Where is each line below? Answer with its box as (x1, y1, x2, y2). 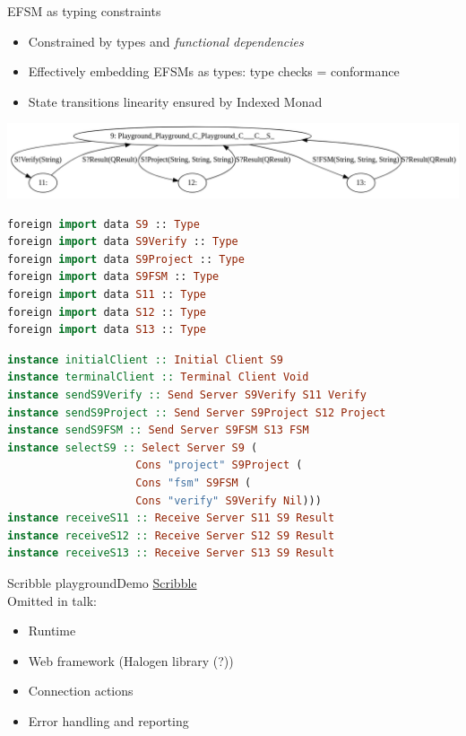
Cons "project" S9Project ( (135, 459, 303, 472)
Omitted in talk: (7, 591, 97, 609)
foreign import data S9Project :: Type (7, 252, 245, 266)
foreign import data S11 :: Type (7, 288, 206, 302)
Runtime (28, 621, 76, 640)
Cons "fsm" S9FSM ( (135, 476, 252, 489)
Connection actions (28, 681, 134, 700)
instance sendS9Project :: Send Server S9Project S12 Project (7, 406, 386, 419)
